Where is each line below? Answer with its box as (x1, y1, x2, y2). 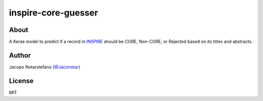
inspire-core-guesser (9, 7, 98, 18)
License (9, 77, 34, 85)
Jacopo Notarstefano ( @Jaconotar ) (9, 64, 80, 70)
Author (9, 51, 31, 59)
